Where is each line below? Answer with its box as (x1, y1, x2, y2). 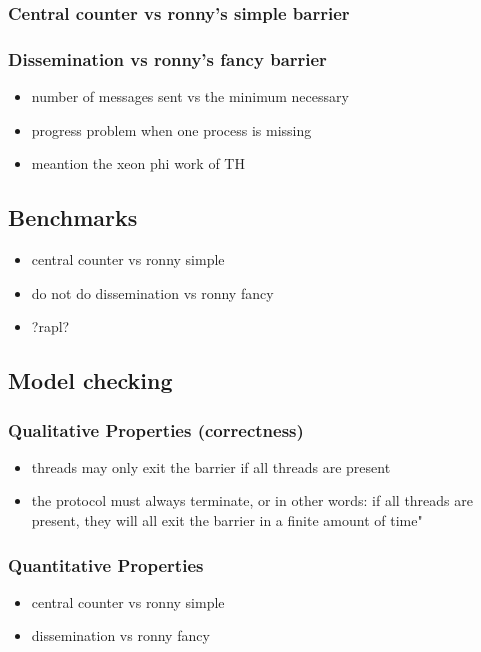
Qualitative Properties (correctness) (8, 417, 304, 442)
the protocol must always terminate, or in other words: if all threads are (31, 490, 473, 511)
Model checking (8, 365, 173, 396)
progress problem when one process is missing (31, 119, 312, 140)
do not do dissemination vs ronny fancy (31, 282, 274, 303)
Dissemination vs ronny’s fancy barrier (8, 46, 327, 71)
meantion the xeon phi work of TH (31, 153, 245, 174)
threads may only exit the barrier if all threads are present (31, 456, 391, 477)
